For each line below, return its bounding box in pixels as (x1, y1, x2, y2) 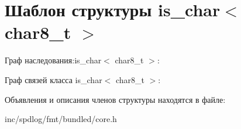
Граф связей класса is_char (5, 73, 102, 85)
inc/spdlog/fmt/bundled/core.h (5, 113, 117, 125)
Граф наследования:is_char (5, 54, 102, 66)
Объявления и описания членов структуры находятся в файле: (5, 93, 226, 105)
